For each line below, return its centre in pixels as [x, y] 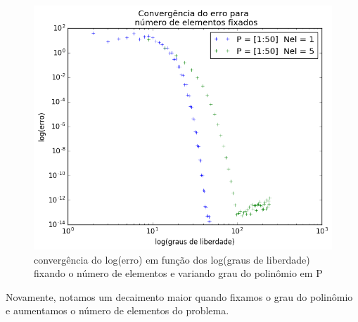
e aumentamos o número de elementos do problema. [117, 310]
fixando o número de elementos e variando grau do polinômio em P [178, 273]
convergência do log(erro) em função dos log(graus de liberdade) [172, 259]
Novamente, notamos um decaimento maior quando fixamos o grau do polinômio [179, 296]
